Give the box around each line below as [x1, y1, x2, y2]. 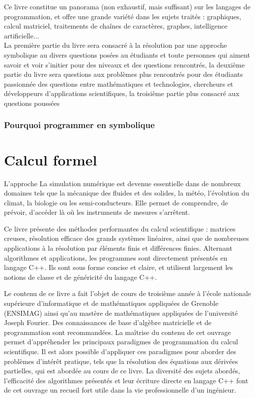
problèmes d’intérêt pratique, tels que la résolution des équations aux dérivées [4, 356, 238, 366]
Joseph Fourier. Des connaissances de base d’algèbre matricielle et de [4, 317, 212, 328]
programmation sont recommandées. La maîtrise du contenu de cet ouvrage [4, 327, 231, 337]
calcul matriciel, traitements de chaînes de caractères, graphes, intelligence [4, 21, 228, 31]
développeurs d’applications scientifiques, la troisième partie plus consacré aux [4, 88, 240, 99]
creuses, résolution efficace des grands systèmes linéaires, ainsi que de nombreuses [4, 233, 249, 243]
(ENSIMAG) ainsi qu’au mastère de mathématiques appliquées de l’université [4, 307, 238, 318]
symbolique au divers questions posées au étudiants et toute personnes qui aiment [4, 49, 250, 60]
